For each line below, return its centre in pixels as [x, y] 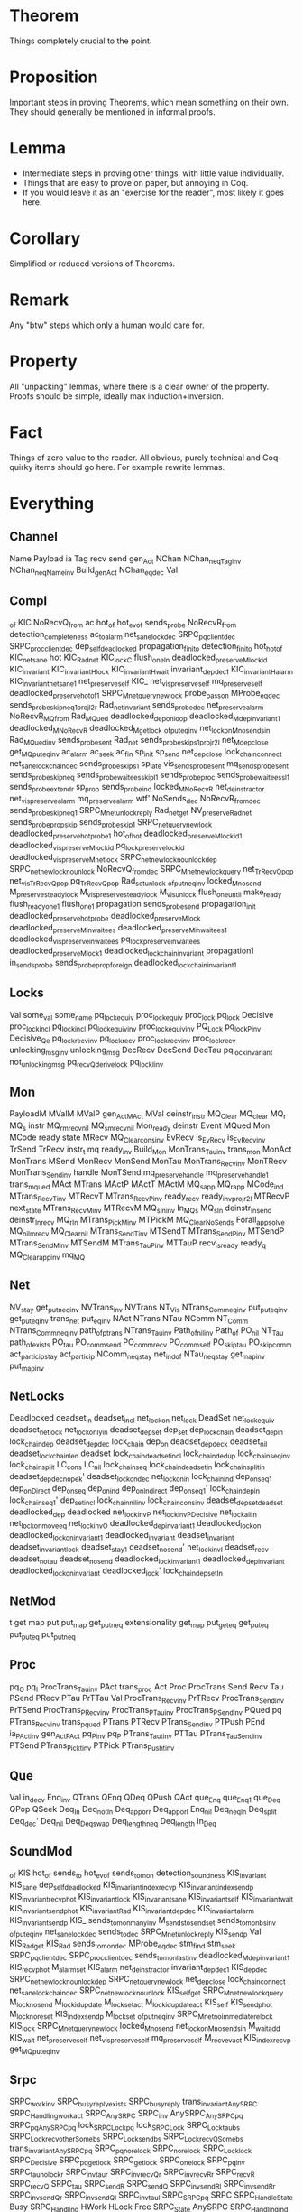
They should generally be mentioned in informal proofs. [112, 111]
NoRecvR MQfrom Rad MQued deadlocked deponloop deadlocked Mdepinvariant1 [145, 717]
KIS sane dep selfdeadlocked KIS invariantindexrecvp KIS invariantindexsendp [132, 1886]
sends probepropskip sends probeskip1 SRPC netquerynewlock [111, 823]
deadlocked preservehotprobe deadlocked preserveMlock [105, 916]
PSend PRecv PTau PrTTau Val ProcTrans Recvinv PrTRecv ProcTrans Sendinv [147, 1699]
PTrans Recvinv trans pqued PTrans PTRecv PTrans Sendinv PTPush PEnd [138, 1723]
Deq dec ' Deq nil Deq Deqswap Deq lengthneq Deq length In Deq [113, 1822]
